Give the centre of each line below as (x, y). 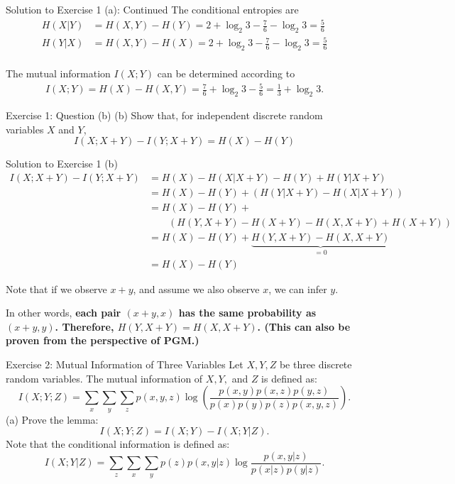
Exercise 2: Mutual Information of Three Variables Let (125, 364)
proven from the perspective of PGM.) (103, 340)
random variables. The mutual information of (104, 378)
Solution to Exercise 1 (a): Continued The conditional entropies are (152, 9)
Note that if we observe (56, 288)
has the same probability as (247, 313)
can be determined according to (226, 73)
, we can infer (298, 288)
